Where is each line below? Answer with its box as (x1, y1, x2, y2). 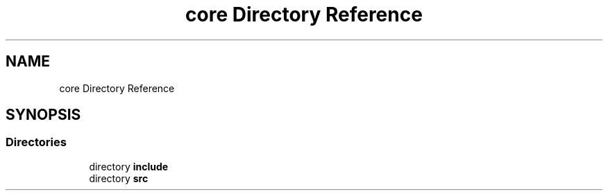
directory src (89, 172, 149, 184)
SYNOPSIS (6, 106, 81, 124)
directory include (89, 160, 169, 172)
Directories (6, 135, 67, 150)
